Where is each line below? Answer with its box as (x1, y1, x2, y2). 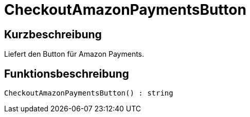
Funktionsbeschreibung (4, 67, 129, 80)
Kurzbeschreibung (4, 28, 102, 41)
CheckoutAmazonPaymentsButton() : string (4, 89, 173, 98)
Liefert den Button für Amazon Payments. (4, 50, 145, 59)
